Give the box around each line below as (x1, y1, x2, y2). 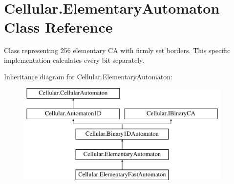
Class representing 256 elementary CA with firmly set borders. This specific (4, 45, 231, 55)
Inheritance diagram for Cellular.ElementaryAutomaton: (4, 71, 172, 81)
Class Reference (4, 17, 113, 37)
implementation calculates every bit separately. (4, 55, 145, 65)
